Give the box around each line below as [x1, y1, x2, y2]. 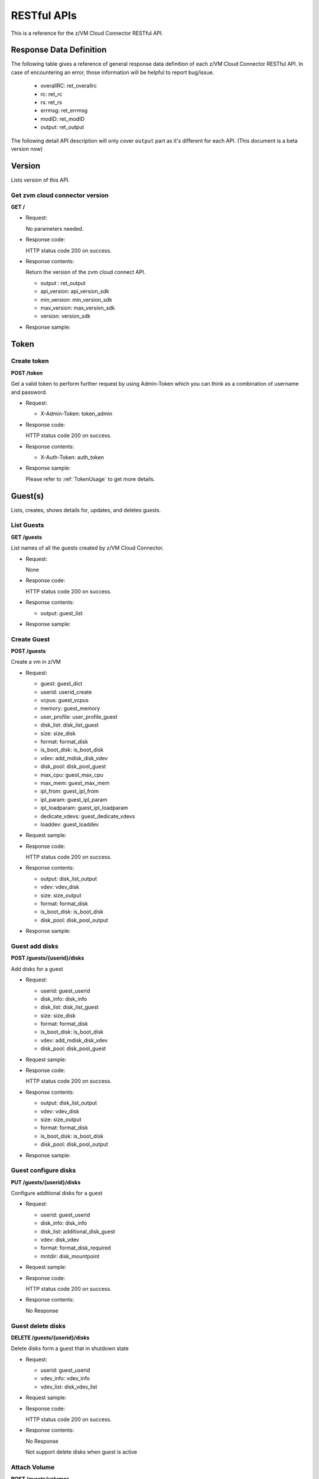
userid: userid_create [40, 688, 92, 695]
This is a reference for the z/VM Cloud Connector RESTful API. [11, 30, 164, 37]
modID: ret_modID [40, 115, 85, 122]
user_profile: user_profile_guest [40, 713, 118, 720]
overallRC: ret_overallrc [40, 82, 97, 89]
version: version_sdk [40, 312, 91, 319]
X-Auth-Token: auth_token [40, 453, 105, 461]
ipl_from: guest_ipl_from [40, 787, 99, 795]
